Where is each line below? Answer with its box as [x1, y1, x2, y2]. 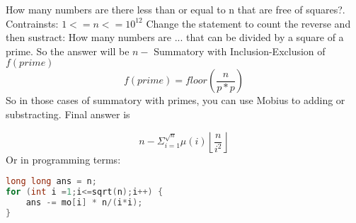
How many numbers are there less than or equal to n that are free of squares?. [6, 2, 345, 16]
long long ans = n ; [6, 176, 97, 187]
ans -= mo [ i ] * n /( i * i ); [25, 197, 143, 207]
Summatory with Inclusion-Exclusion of [154, 43, 326, 58]
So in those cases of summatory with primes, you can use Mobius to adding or [6, 93, 345, 108]
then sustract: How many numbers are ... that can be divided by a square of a [6, 30, 344, 45]
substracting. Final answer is [6, 106, 130, 121]
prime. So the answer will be [6, 43, 130, 58]
